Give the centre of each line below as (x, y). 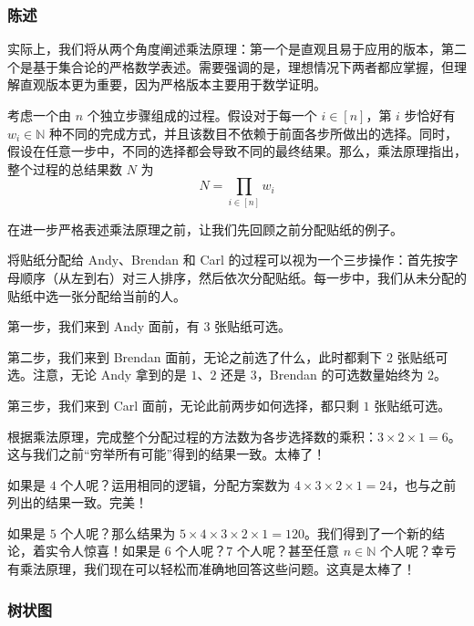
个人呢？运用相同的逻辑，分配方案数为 (175, 484)
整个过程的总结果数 (65, 168)
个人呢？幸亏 (418, 551)
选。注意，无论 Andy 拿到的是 (97, 375)
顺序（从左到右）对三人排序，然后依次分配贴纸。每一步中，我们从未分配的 (243, 277)
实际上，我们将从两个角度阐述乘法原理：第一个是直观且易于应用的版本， (224, 49)
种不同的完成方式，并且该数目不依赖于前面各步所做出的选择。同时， (254, 133)
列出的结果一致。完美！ (77, 502)
